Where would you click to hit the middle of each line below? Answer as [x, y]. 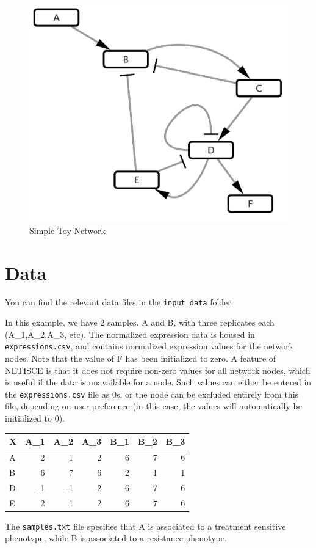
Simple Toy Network [67, 230]
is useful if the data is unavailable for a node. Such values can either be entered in [158, 382]
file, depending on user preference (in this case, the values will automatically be [153, 406]
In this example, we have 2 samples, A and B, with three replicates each [140, 322]
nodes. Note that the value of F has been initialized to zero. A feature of [141, 358]
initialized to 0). [35, 418]
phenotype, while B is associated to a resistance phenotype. [116, 538]
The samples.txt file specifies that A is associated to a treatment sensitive [145, 526]
